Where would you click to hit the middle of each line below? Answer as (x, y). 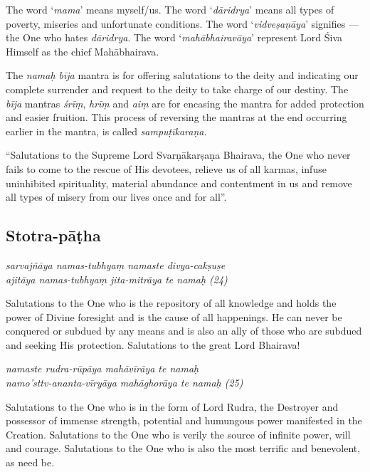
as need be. (30, 462)
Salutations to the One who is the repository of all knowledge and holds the (171, 303)
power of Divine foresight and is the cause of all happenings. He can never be (174, 316)
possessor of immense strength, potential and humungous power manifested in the (184, 420)
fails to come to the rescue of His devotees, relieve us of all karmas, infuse (166, 168)
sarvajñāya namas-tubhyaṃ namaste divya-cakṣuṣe (116, 264)
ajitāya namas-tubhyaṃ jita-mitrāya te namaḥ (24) (117, 279)
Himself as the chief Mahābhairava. (83, 51)
